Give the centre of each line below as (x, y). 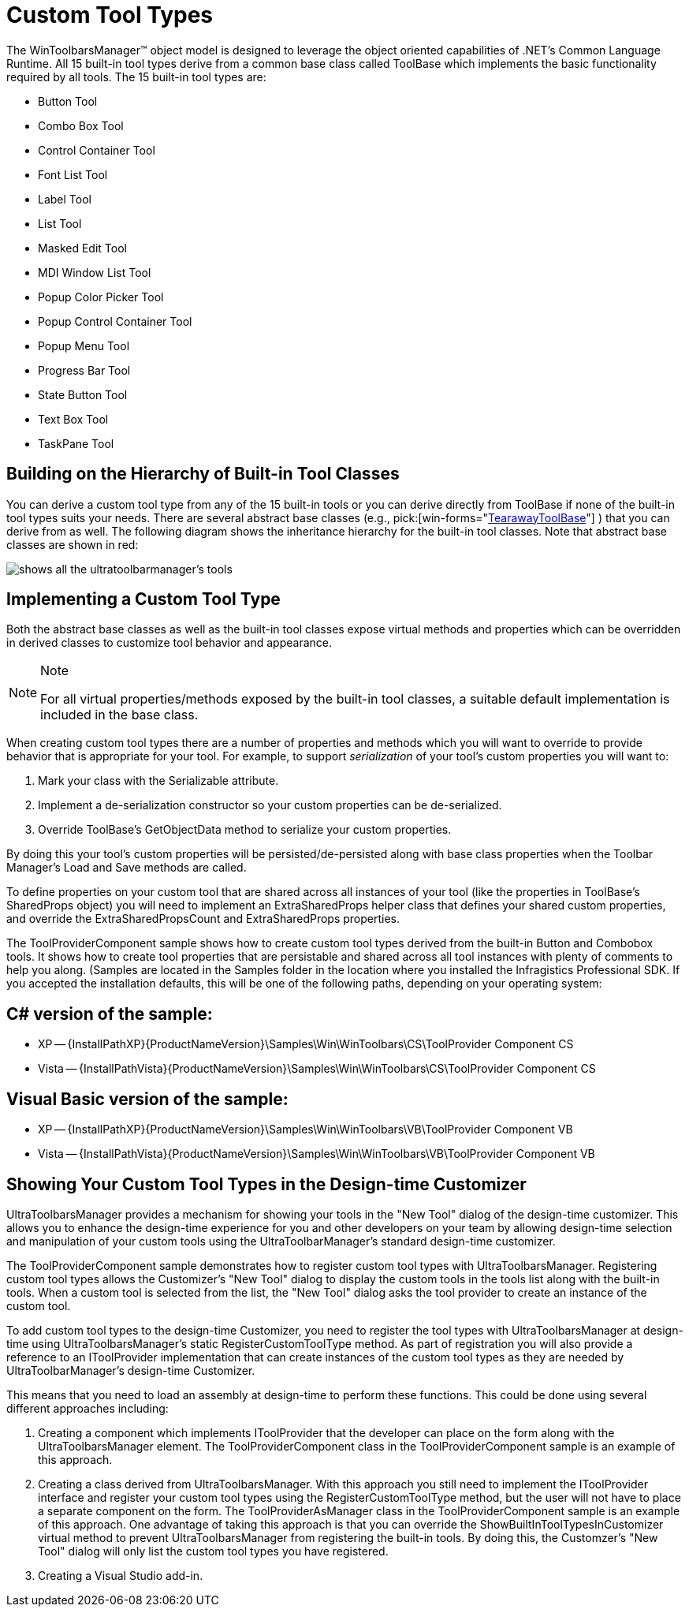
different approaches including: (88, 1408)
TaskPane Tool (76, 443)
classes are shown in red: (73, 544)
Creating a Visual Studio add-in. (121, 1575)
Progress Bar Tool (84, 370)
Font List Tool (73, 174)
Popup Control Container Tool (115, 321)
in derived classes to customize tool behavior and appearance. (169, 643)
